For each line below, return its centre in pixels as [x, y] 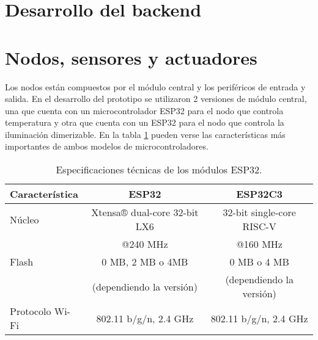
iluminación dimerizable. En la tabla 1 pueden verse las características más [145, 134]
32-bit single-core [259, 212]
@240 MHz [145, 244]
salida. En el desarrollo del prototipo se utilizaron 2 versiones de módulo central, [156, 99]
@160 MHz [259, 244]
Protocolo [31, 311]
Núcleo [24, 219]
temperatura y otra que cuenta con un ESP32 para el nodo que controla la [145, 122]
